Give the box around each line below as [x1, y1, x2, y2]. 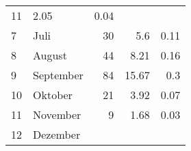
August [33, 47, 67, 63]
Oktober [33, 87, 73, 102]
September [33, 67, 84, 83]
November [33, 107, 81, 122]
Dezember [33, 126, 81, 142]
